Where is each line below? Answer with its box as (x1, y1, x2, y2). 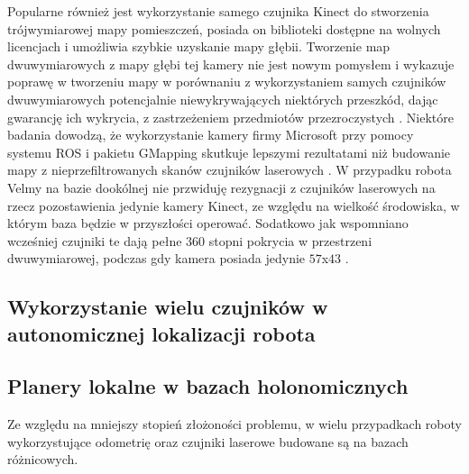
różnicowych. (7, 450, 78, 469)
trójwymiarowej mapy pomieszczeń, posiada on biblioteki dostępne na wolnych (7, 19, 441, 38)
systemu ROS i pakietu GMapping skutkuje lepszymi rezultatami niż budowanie (7, 142, 451, 161)
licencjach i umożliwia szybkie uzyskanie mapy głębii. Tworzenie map (7, 37, 391, 56)
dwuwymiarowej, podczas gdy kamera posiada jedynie (7, 249, 306, 268)
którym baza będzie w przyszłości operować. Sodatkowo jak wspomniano (7, 214, 409, 232)
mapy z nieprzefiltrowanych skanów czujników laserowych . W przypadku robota (7, 160, 452, 179)
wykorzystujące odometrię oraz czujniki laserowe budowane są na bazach (7, 432, 409, 451)
